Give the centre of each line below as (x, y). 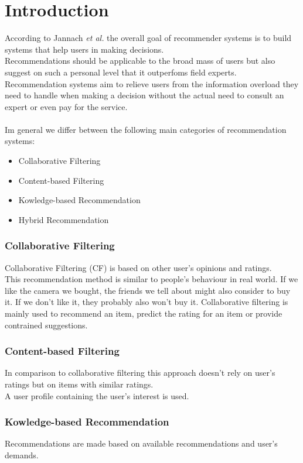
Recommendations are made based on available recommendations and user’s (141, 443)
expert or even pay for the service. (66, 106)
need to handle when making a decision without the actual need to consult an (144, 95)
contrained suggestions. (46, 325)
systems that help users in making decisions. (84, 49)
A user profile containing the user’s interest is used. (97, 395)
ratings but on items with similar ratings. (79, 384)
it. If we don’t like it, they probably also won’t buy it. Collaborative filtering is (147, 302)
